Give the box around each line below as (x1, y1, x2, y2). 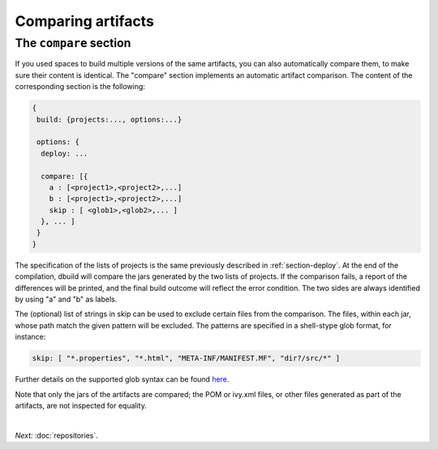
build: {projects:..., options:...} (36, 114, 182, 124)
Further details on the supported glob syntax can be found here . (15, 374, 230, 384)
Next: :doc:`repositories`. (15, 430, 99, 440)
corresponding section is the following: (15, 82, 146, 92)
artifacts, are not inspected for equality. (15, 400, 148, 410)
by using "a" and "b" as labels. (15, 294, 118, 304)
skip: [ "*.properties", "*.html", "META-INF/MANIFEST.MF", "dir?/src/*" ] (32, 353, 341, 363)
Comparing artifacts (15, 12, 154, 30)
